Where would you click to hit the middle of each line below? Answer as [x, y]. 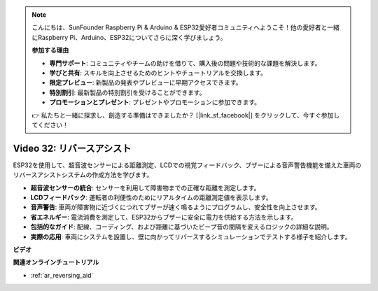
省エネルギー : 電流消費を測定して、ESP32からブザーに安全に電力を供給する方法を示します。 [164, 217]
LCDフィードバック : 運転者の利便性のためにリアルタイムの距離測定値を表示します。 [151, 197]
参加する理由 [50, 50]
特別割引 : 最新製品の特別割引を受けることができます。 [127, 92]
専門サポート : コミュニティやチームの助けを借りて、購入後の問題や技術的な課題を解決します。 [185, 63]
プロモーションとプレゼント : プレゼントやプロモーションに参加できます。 [155, 102]
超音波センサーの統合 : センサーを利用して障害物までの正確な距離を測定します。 [145, 187]
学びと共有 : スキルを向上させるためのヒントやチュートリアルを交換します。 [158, 73]
